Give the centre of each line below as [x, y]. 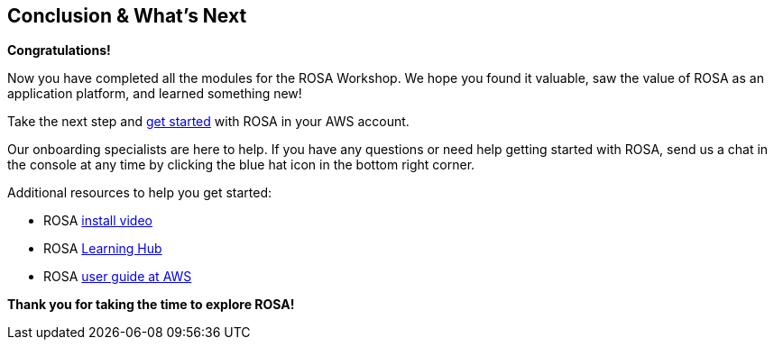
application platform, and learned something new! [155, 94]
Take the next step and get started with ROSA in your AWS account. [208, 122]
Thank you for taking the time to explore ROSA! [151, 305]
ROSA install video [98, 221]
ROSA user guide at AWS [118, 277]
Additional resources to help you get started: [139, 193]
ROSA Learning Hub [103, 249]
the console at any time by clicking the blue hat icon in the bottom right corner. [241, 165]
